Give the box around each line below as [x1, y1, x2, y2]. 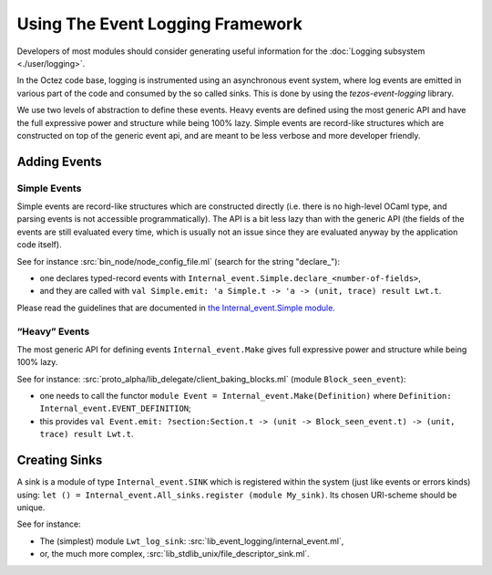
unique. [16, 502, 46, 513]
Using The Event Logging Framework [16, 14, 302, 34]
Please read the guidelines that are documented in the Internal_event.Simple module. [16, 302, 336, 313]
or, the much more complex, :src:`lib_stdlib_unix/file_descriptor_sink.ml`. [39, 549, 310, 559]
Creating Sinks [16, 453, 103, 468]
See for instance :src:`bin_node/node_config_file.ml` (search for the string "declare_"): [16, 256, 341, 267]
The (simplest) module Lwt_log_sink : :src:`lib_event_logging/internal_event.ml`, [39, 535, 344, 547]
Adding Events [16, 153, 102, 169]
